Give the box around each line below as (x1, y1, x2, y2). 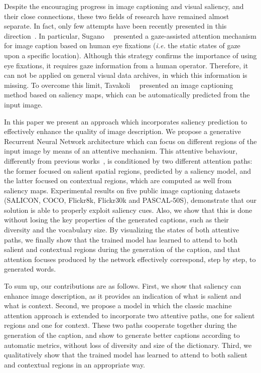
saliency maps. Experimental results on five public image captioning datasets (4, 185, 240, 195)
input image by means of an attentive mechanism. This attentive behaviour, (4, 146, 237, 156)
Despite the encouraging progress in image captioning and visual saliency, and (4, 1, 244, 11)
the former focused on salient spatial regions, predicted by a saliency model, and (4, 165, 251, 176)
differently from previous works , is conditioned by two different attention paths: (4, 155, 252, 166)
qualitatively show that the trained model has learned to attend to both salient (4, 349, 247, 360)
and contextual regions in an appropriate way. (4, 359, 146, 369)
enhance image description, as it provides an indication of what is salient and (4, 290, 241, 301)
